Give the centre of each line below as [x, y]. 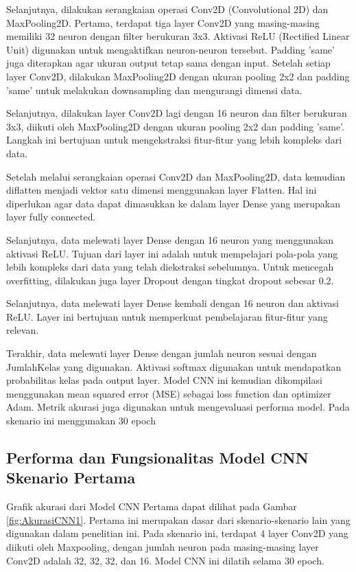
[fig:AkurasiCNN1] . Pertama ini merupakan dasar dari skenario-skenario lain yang [178, 519]
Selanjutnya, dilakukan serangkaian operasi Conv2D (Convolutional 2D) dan [167, 9]
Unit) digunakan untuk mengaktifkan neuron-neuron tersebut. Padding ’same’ [170, 49]
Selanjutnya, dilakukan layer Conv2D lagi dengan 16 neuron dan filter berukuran [177, 113]
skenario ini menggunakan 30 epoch [81, 421]
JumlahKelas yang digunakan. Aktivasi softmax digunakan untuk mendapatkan [174, 366]
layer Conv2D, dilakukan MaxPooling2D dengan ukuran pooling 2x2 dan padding [178, 76]
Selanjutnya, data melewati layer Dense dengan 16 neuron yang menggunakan [170, 239]
